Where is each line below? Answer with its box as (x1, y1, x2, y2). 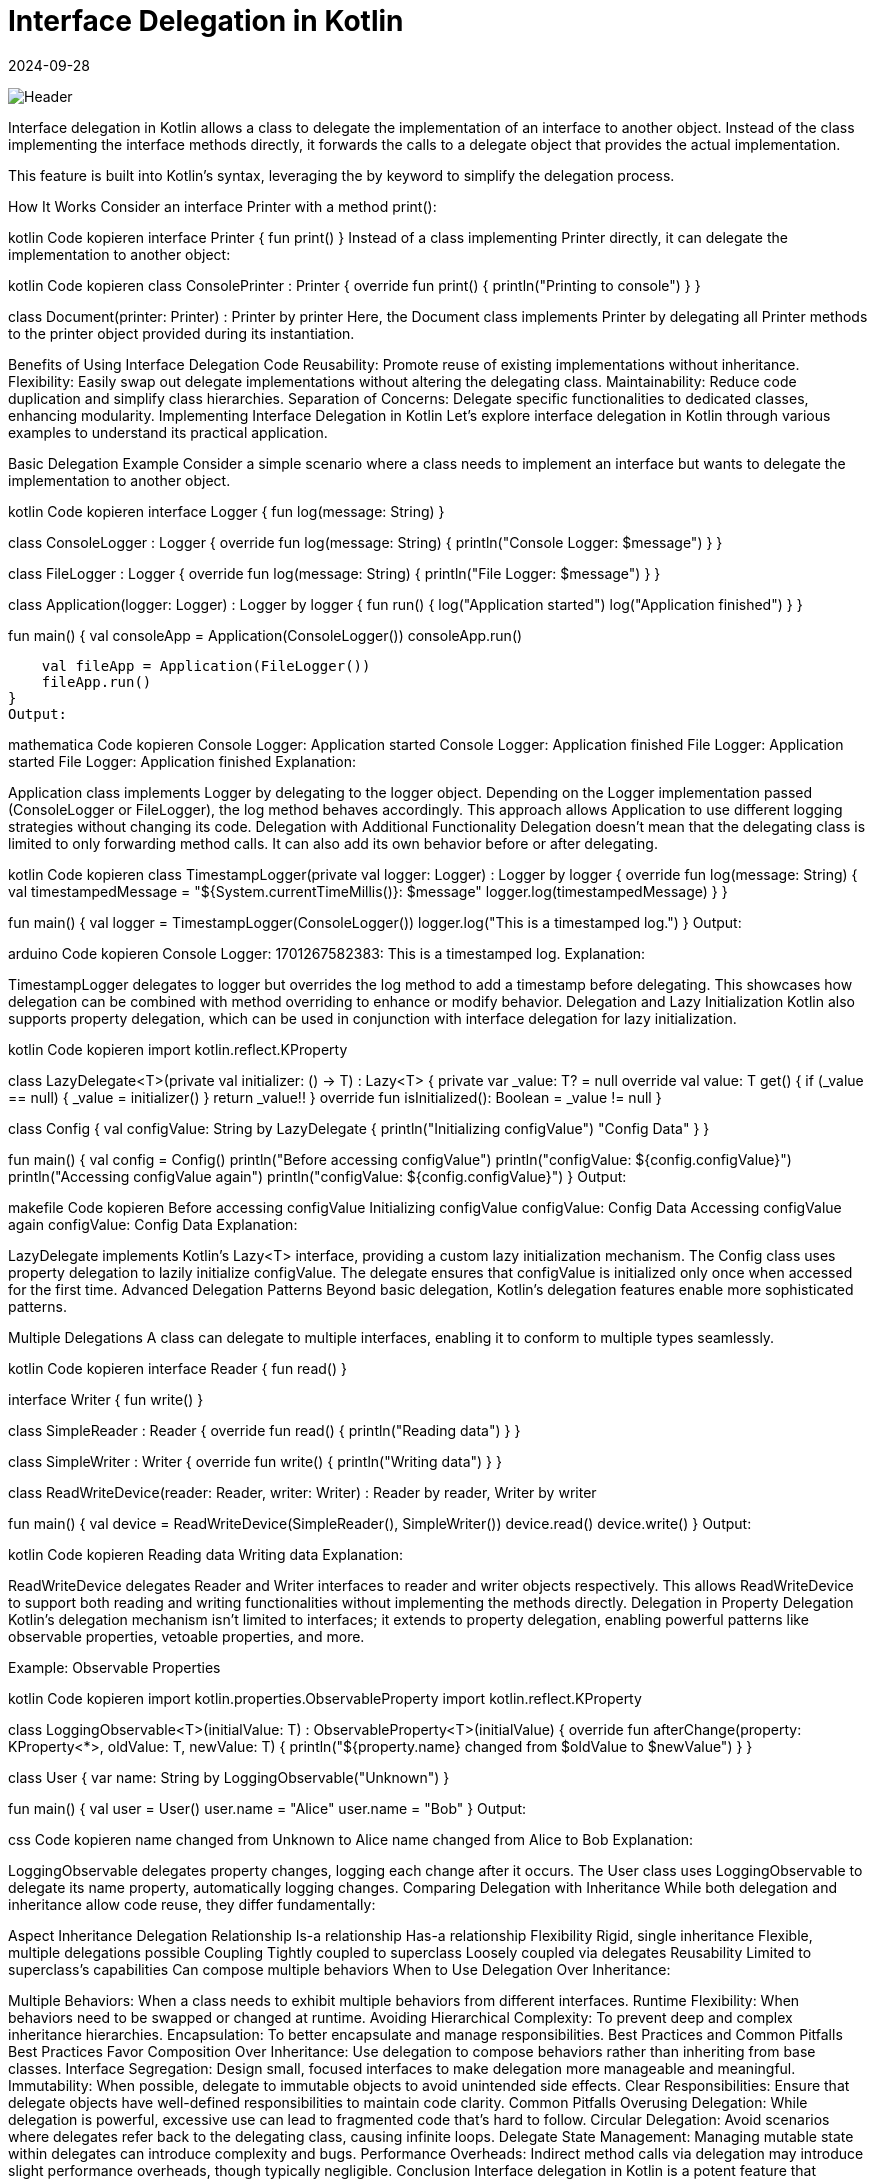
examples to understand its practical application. (8, 423, 328, 441)
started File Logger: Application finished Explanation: (8, 752, 356, 770)
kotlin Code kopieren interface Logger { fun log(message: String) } (8, 502, 445, 520)
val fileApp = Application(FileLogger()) (41, 657, 371, 674)
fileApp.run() (41, 673, 152, 690)
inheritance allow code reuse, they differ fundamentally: (8, 1895, 376, 1913)
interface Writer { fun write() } (8, 1390, 204, 1408)
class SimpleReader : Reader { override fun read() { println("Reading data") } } (8, 1421, 521, 1439)
